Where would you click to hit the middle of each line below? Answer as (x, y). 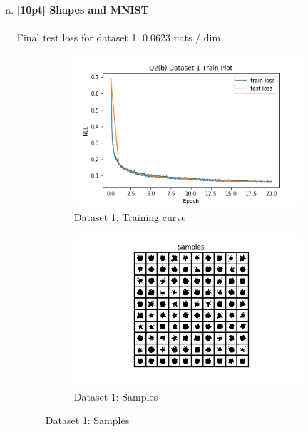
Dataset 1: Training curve (130, 216)
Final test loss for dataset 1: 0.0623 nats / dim (119, 37)
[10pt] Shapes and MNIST (83, 9)
